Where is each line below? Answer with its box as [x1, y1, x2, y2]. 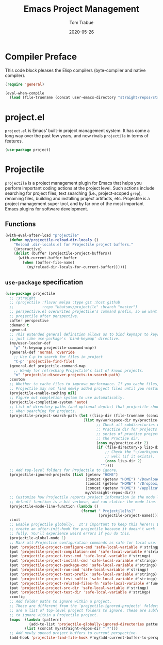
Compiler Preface [5, 51, 77, 62]
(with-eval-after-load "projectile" [5, 233, 79, 238]
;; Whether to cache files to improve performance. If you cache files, [9, 381, 160, 387]
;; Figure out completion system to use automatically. [9, 395, 125, 400]
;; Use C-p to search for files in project [14, 354, 103, 359]
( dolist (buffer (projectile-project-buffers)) [14, 251, 112, 256]
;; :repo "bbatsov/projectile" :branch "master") [9, 304, 138, 310]
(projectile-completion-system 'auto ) [9, 399, 88, 405]
